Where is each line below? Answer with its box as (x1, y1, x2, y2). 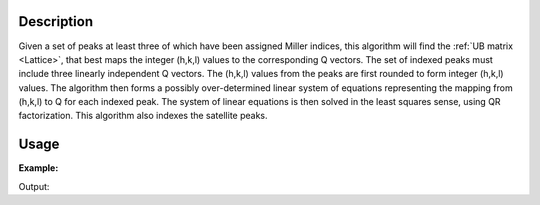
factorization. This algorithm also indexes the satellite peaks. (18, 110, 269, 122)
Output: (18, 180, 50, 192)
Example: (18, 162, 59, 174)
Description (18, 13, 94, 30)
